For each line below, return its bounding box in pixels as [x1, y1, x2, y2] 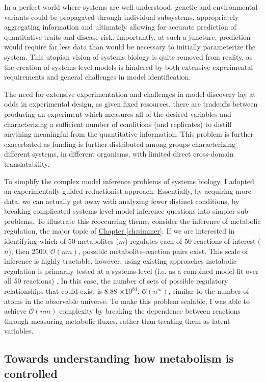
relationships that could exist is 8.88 [4, 286, 117, 296]
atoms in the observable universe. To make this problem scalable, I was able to [4, 295, 250, 306]
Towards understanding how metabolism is [4, 350, 234, 366]
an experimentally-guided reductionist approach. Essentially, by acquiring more [4, 186, 251, 196]
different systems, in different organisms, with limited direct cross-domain [4, 148, 234, 159]
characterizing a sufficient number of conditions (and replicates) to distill [4, 118, 232, 129]
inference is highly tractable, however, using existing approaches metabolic [4, 256, 236, 266]
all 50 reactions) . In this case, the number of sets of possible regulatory [4, 275, 228, 286]
